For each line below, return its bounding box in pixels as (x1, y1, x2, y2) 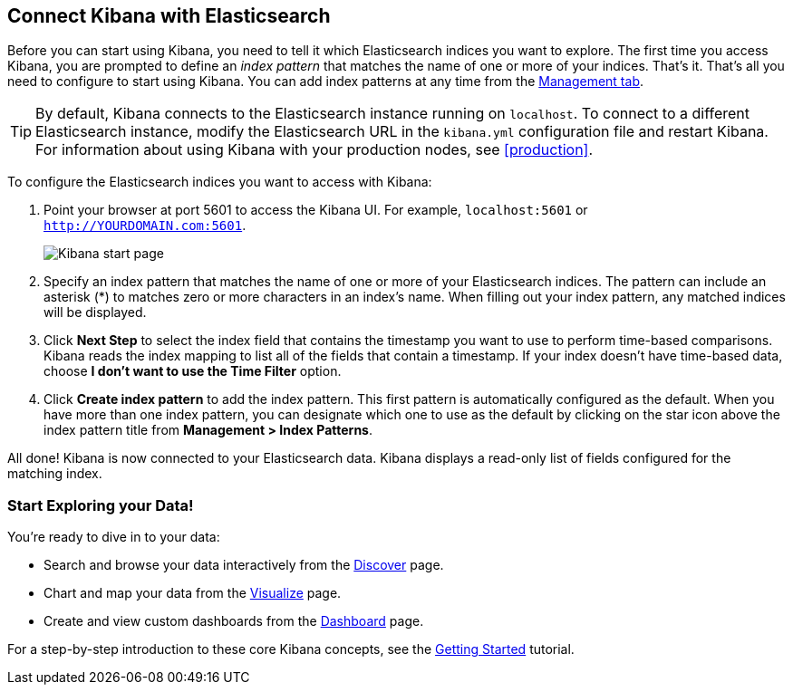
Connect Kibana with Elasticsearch (7, 5, 331, 27)
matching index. (7, 466, 102, 482)
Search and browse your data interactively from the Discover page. (44, 557, 444, 573)
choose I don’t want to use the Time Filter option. (44, 363, 342, 380)
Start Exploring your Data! (7, 495, 194, 514)
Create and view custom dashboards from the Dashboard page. (44, 613, 424, 630)
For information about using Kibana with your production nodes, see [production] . (35, 140, 594, 159)
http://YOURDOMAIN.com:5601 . (44, 217, 247, 234)
